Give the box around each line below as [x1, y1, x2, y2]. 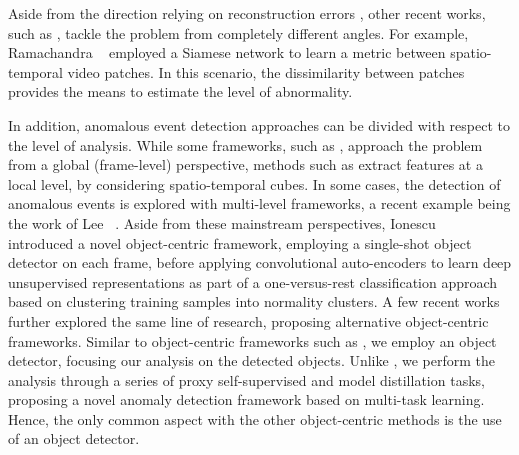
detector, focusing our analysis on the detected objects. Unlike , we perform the [8, 350, 495, 371]
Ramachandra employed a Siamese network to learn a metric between [8, 42, 446, 63]
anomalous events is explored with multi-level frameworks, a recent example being [8, 193, 511, 214]
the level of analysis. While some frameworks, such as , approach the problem [8, 134, 483, 155]
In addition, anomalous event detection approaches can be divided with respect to [8, 114, 510, 135]
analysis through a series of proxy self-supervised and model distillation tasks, [8, 369, 485, 390]
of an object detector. [8, 428, 140, 449]
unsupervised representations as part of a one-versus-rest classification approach [8, 271, 498, 292]
